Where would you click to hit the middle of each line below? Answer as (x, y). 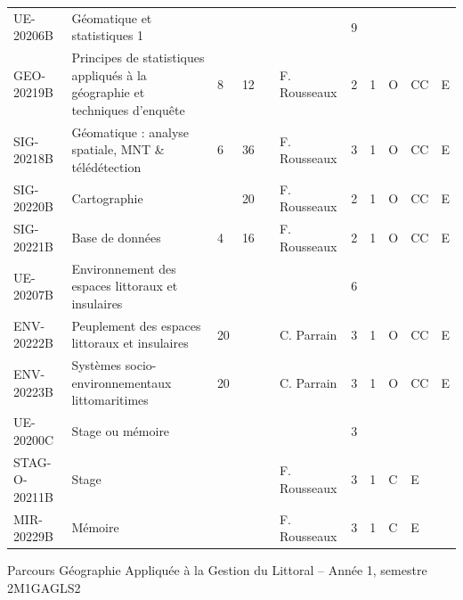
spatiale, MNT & (118, 149)
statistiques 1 (108, 35)
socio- (141, 365)
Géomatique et (112, 17)
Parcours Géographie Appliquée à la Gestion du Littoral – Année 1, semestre (217, 570)
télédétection (106, 167)
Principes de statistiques (138, 58)
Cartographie (107, 197)
